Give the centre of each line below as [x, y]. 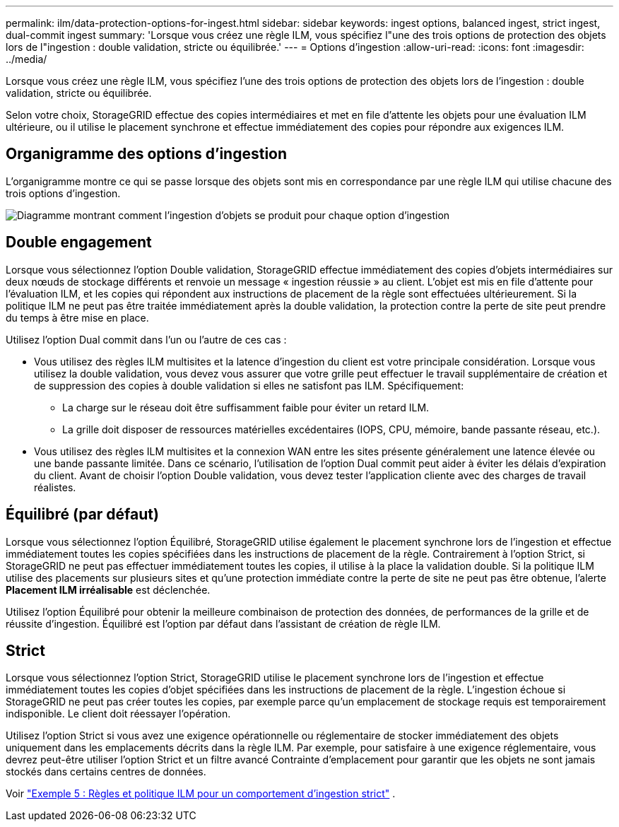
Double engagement [79, 242]
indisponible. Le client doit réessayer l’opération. [118, 714]
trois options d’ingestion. [63, 193]
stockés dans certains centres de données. [106, 772]
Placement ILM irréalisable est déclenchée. [108, 590]
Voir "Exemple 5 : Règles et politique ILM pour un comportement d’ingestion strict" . [201, 794]
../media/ [26, 59]
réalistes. [55, 487]
